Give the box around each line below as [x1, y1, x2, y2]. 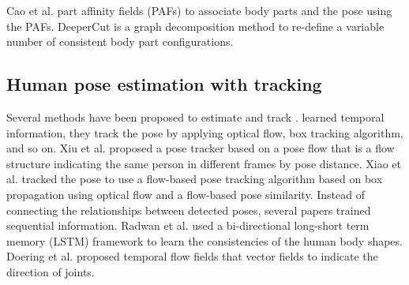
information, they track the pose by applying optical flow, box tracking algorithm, [6, 124, 403, 141]
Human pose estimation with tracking [6, 72, 322, 96]
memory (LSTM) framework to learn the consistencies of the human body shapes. [6, 232, 403, 249]
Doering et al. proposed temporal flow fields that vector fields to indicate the [6, 248, 378, 264]
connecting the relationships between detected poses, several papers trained [6, 201, 371, 218]
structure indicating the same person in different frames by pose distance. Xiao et [6, 155, 401, 171]
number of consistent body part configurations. [6, 33, 234, 50]
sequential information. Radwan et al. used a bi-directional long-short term [6, 217, 370, 234]
